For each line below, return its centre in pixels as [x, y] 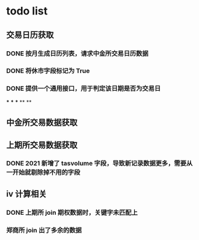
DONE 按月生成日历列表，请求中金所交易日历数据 [77, 54]
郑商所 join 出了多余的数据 [44, 230]
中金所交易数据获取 [42, 122]
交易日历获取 [30, 35]
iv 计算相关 [26, 194]
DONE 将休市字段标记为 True [48, 71]
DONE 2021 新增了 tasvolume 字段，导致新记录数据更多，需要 [96, 164]
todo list [27, 11]
